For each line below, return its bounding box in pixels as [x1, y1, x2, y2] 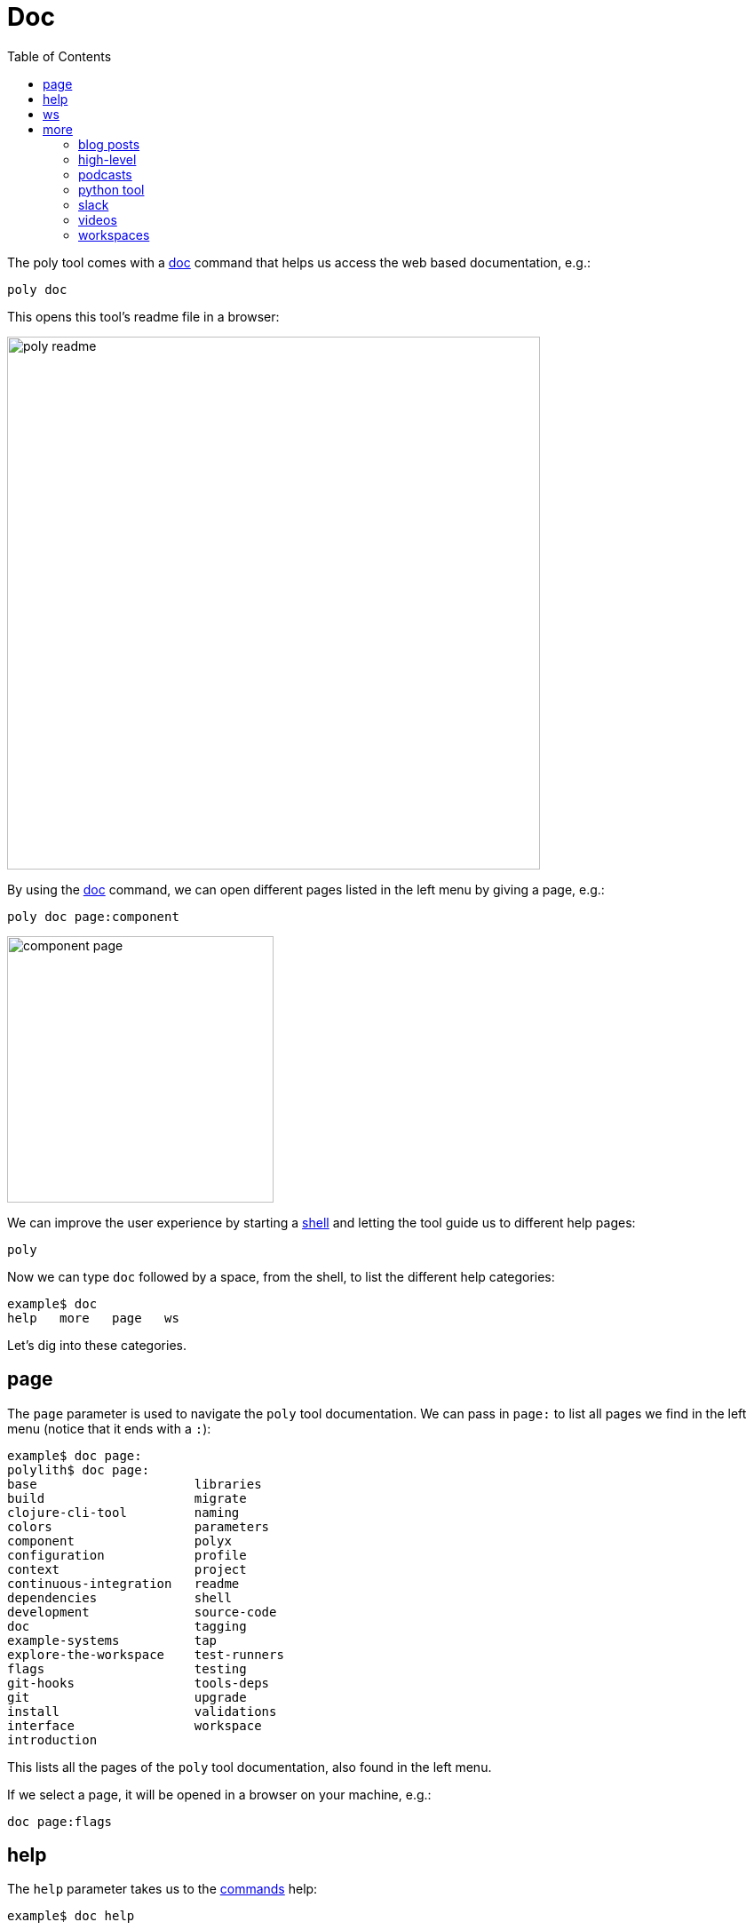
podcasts [78, 166, 132, 182]
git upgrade [7, 1689, 247, 1704]
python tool [78, 181, 145, 197]
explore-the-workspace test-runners [7, 1647, 284, 1662]
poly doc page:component [7, 909, 179, 924]
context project [7, 1561, 247, 1577]
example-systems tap [7, 1632, 218, 1648]
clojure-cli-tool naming [7, 1505, 240, 1520]
